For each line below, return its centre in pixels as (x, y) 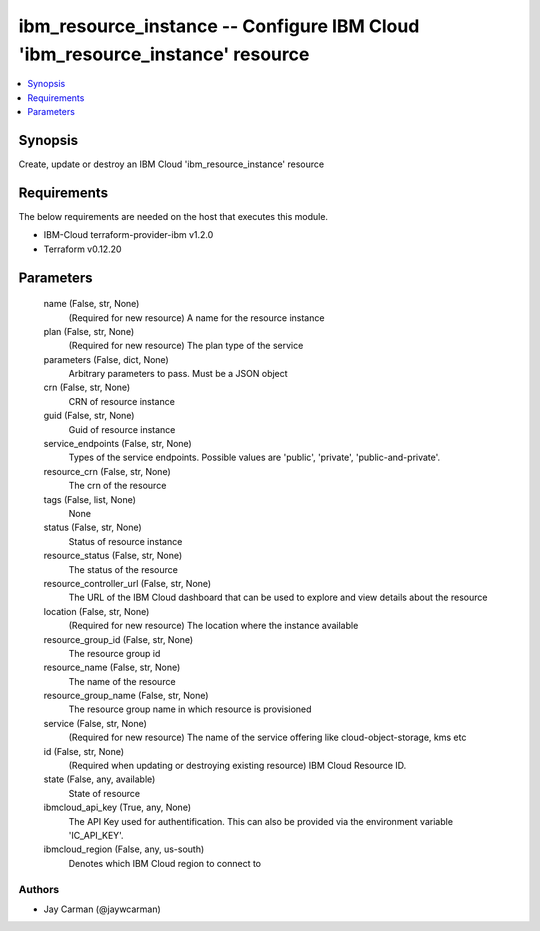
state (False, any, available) (99, 779)
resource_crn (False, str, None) (107, 471)
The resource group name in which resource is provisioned (190, 709)
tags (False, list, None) (90, 499)
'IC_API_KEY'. (96, 835)
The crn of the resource (117, 486)
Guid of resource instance (122, 429)
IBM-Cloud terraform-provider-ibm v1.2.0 (128, 235)
